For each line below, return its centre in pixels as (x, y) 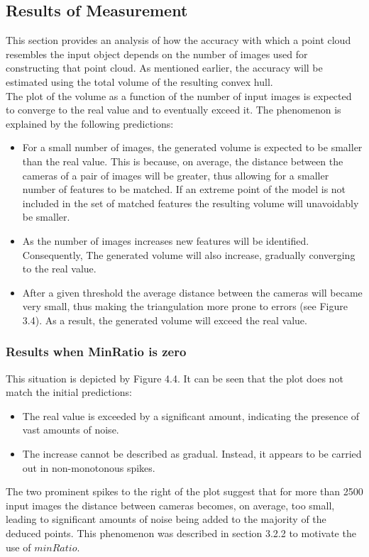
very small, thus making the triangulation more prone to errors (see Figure (185, 306)
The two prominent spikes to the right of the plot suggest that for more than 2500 (184, 491)
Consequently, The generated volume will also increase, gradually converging (189, 254)
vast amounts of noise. (71, 430)
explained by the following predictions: (90, 123)
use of (18, 547)
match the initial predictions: (69, 392)
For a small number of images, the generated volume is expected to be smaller (192, 147)
